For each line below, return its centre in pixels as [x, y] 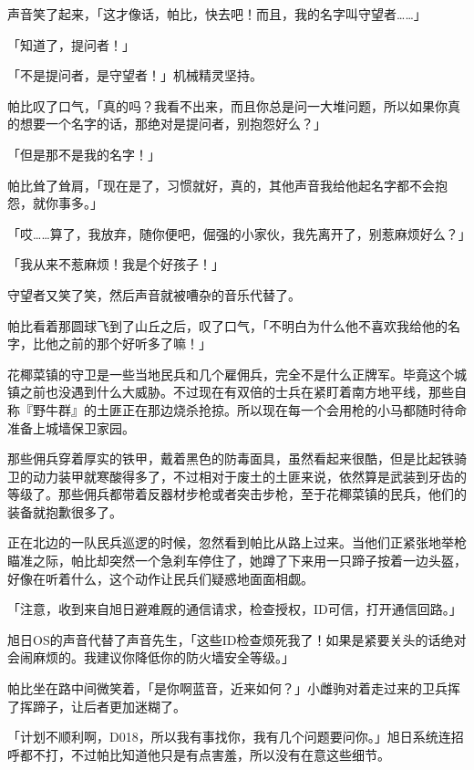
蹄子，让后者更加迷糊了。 [109, 706]
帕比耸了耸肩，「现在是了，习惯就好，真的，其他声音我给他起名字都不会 [221, 185]
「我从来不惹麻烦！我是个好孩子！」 [116, 264]
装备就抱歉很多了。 [65, 511]
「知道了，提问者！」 [71, 44]
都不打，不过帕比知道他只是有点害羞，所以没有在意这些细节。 [205, 754]
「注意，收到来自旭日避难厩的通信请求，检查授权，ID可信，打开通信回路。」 [235, 609]
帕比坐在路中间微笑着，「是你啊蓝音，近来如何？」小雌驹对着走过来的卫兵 [227, 688]
